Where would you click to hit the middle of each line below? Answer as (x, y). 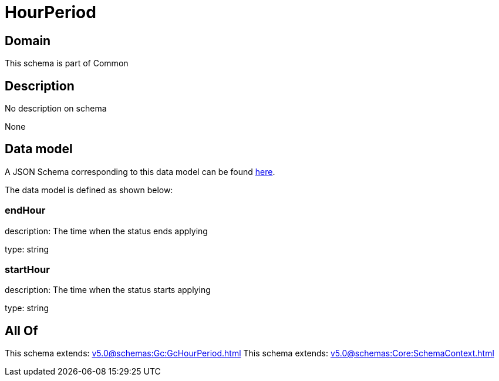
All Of (21, 331)
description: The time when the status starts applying (108, 290)
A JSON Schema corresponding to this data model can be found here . (140, 171)
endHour (25, 210)
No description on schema (56, 109)
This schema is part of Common (67, 63)
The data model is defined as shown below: (89, 190)
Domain (28, 41)
